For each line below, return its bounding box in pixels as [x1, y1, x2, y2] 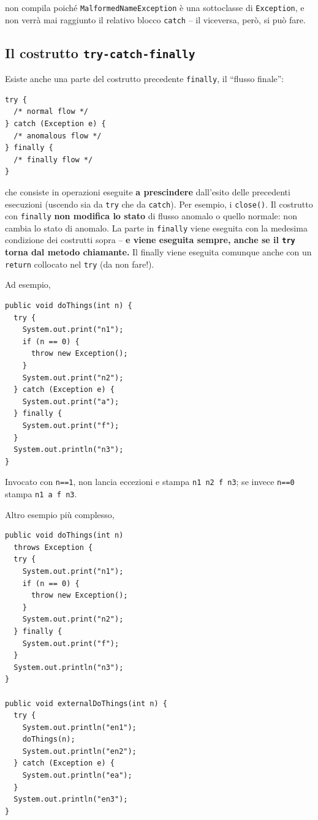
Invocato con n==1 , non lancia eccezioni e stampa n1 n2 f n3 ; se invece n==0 [5, 475, 295, 488]
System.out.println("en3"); [13, 795, 128, 804]
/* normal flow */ [13, 107, 89, 116]
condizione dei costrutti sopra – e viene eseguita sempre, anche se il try [5, 233, 295, 246]
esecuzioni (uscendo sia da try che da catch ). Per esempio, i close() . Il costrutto [5, 197, 313, 210]
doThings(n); [22, 735, 75, 744]
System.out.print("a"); [22, 397, 119, 406]
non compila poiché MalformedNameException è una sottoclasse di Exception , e [5, 1, 305, 13]
